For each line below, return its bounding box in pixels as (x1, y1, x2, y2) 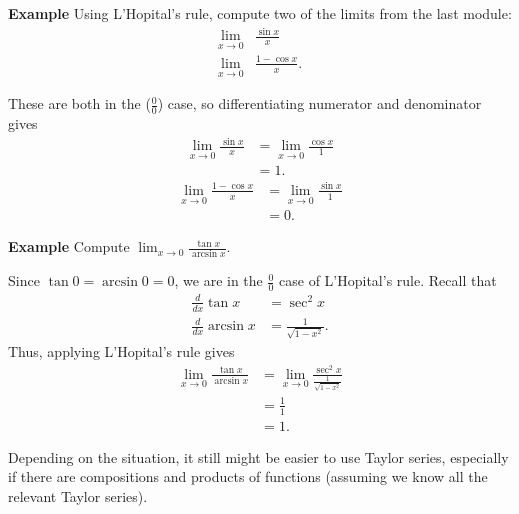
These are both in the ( (8, 93, 151, 114)
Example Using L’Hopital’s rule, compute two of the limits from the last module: (8, 3, 512, 23)
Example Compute (8, 236, 130, 257)
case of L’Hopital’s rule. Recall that (279, 270, 497, 291)
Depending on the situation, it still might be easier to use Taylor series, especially (8, 446, 509, 467)
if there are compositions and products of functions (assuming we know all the (8, 466, 488, 487)
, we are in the (174, 270, 263, 291)
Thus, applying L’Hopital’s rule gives (8, 340, 235, 361)
